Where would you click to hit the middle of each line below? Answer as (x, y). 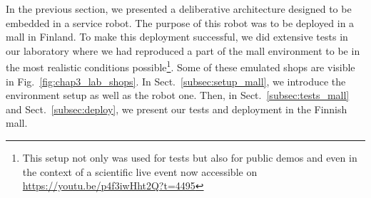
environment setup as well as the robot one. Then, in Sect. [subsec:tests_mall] (178, 95)
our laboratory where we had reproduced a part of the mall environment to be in (183, 50)
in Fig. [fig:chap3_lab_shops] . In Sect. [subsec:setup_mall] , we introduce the (176, 81)
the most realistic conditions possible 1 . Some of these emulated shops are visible (181, 66)
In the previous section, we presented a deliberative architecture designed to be (179, 9)
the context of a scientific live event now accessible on (140, 171)
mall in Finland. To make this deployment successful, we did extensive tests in (177, 37)
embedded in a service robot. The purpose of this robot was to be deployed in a (180, 22)
